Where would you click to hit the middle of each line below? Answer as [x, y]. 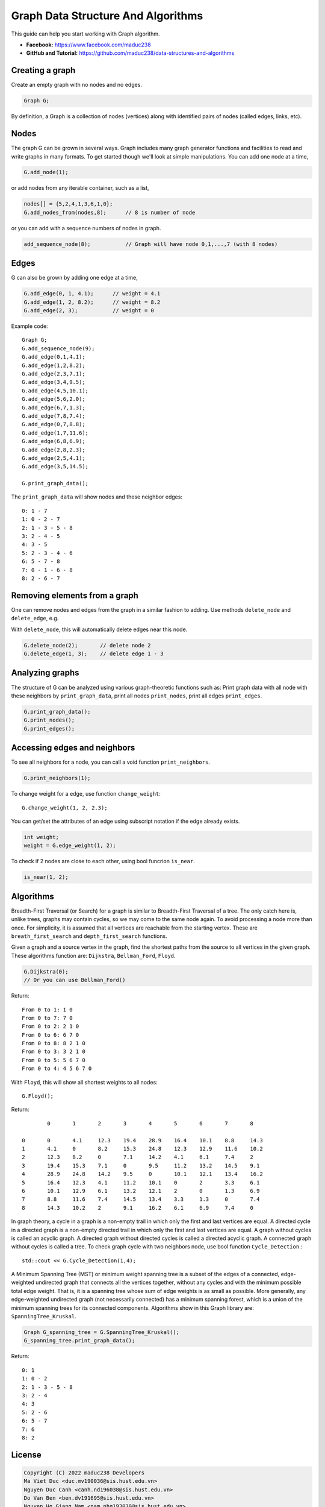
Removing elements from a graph [75, 595]
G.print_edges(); [49, 728]
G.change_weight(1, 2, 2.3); [65, 807]
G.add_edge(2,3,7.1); [54, 374]
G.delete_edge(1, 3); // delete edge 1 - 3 [94, 654]
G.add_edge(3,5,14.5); [55, 467]
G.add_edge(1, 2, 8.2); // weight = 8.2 [92, 302]
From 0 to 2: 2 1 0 [51, 1027]
